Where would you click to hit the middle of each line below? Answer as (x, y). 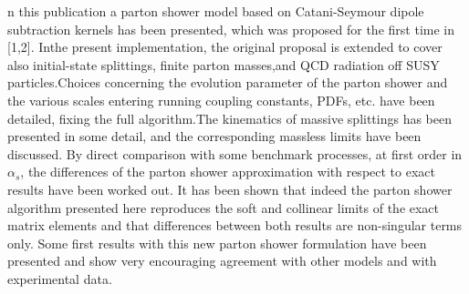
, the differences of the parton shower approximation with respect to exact (228, 172)
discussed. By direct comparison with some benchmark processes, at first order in (235, 153)
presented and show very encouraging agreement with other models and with (222, 261)
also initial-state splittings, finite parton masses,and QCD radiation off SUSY (224, 64)
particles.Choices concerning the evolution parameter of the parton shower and (228, 82)
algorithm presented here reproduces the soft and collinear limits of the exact (224, 207)
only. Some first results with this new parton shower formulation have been (217, 243)
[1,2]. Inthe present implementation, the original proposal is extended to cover (225, 47)
